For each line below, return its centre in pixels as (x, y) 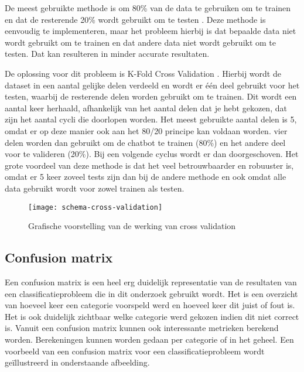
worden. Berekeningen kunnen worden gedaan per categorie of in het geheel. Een (149, 339)
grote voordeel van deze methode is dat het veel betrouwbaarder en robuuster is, (149, 165)
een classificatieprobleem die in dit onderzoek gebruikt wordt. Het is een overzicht (151, 293)
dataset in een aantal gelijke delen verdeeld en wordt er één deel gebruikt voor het (152, 85)
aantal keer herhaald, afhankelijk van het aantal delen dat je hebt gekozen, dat (146, 107)
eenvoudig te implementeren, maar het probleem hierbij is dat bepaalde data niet (151, 31)
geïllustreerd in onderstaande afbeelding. (77, 362)
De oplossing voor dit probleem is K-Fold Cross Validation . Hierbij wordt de (143, 73)
